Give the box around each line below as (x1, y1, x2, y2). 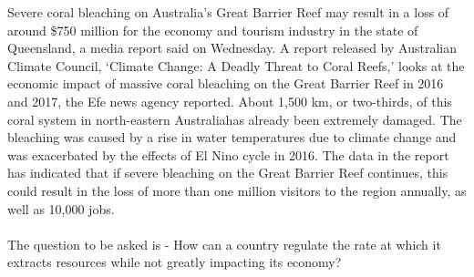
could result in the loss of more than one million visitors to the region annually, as (7, 180, 467, 200)
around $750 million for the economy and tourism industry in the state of (7, 20, 418, 39)
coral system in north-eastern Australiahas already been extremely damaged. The (7, 109, 462, 128)
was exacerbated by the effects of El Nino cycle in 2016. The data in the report (7, 145, 449, 164)
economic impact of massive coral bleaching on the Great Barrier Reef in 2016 (7, 74, 444, 93)
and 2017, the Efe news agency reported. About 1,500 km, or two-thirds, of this (7, 91, 452, 110)
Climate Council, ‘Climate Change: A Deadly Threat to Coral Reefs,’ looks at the (7, 56, 465, 75)
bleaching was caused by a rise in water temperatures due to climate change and (7, 128, 457, 147)
